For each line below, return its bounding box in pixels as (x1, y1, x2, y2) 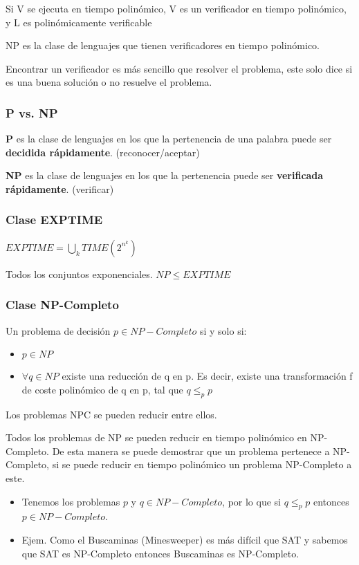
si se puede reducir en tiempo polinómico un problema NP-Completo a (52, 457, 352, 472)
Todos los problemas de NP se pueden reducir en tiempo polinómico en (6, 430, 307, 445)
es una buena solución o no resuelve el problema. (6, 75, 212, 89)
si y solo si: (199, 323, 247, 337)
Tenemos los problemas (21, 494, 120, 508)
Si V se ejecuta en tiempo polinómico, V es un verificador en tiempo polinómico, (6, 1, 347, 15)
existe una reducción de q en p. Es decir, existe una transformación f (62, 369, 353, 383)
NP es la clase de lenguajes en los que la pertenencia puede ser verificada (6, 168, 324, 183)
